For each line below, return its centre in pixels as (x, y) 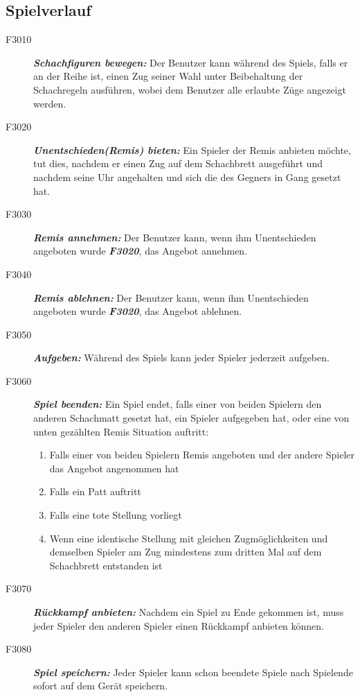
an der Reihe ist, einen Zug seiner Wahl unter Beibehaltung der (168, 76)
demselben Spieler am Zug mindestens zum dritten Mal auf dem (186, 552)
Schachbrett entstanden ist (106, 565)
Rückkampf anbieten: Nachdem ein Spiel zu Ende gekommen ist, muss (189, 612)
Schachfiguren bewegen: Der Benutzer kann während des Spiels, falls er (191, 62)
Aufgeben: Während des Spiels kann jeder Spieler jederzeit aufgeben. (181, 358)
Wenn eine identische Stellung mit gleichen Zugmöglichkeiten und (189, 538)
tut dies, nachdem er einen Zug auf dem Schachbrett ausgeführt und (178, 163)
